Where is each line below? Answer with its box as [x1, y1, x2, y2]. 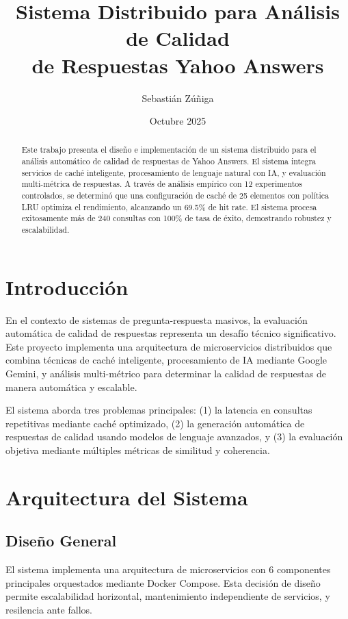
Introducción [5, 273, 129, 301]
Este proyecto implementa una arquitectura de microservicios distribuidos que [5, 339, 332, 353]
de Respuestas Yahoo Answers [31, 51, 324, 79]
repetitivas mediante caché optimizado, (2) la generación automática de [5, 416, 305, 430]
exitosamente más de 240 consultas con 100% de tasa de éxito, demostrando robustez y [21, 212, 332, 224]
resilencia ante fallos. [5, 602, 92, 616]
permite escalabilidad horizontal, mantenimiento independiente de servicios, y [5, 589, 330, 603]
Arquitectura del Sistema [5, 483, 248, 511]
